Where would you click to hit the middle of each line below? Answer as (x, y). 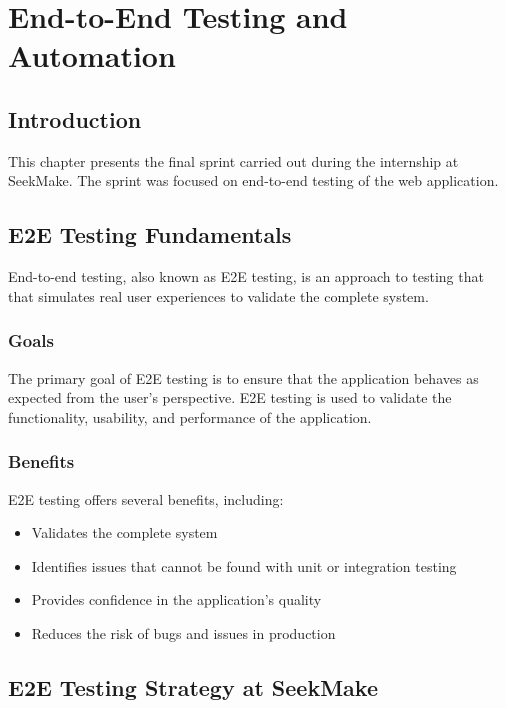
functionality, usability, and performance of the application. (190, 416)
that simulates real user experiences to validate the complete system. (218, 295)
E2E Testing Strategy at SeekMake (193, 686)
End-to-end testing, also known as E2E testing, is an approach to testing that (246, 276)
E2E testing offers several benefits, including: (146, 498)
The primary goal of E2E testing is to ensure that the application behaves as (243, 377)
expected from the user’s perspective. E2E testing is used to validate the (230, 397)
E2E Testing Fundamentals (150, 234)
